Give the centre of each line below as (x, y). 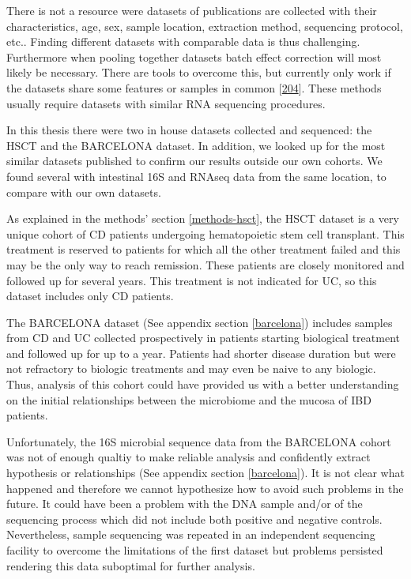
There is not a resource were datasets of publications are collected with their (192, 10)
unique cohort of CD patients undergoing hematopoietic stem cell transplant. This (205, 233)
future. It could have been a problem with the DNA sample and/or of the (185, 504)
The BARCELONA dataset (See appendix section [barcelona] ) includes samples (200, 322)
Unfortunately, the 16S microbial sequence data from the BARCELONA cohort (199, 441)
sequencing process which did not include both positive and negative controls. (194, 519)
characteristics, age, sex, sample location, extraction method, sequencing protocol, (205, 26)
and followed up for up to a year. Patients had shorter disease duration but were (201, 353)
